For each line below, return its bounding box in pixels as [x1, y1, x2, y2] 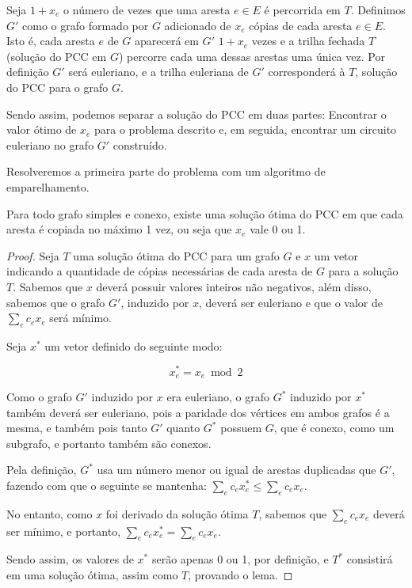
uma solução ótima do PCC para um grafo [73, 247, 280, 264]
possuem [220, 419, 262, 436]
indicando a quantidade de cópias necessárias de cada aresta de [6, 263, 313, 279]
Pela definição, [6, 461, 77, 478]
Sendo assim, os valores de [6, 551, 134, 567]
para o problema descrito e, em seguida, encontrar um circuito [94, 121, 397, 138]
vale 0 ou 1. [250, 221, 306, 237]
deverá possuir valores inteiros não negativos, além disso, [96, 278, 372, 294]
